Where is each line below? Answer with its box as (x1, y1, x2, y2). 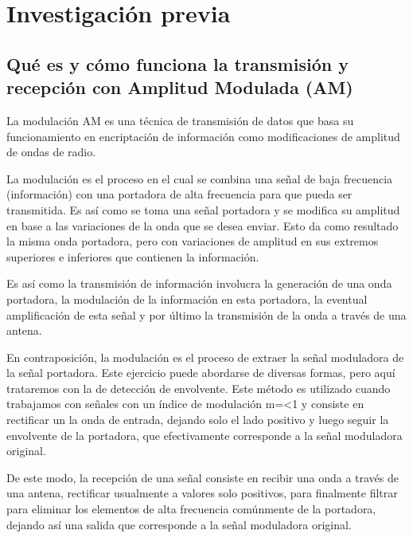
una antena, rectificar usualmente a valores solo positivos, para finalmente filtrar (6, 485, 398, 501)
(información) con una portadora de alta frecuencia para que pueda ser (6, 186, 353, 202)
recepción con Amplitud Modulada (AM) (6, 75, 353, 100)
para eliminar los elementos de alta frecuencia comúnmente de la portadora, (6, 501, 376, 517)
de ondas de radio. (6, 143, 96, 160)
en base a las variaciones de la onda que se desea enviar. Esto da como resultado (6, 217, 399, 234)
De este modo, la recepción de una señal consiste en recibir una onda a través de (6, 469, 399, 485)
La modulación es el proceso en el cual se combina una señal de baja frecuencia (6, 170, 393, 187)
